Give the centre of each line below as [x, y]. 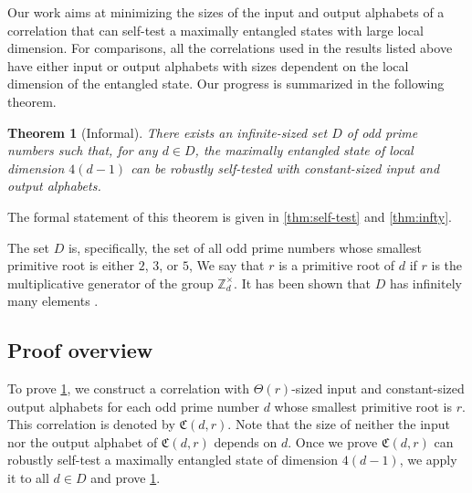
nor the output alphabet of [83, 441]
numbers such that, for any [83, 150]
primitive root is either [71, 265]
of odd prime [382, 132]
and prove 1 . [126, 478]
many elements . [53, 301]
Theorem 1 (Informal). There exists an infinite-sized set [168, 132]
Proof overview [80, 350]
